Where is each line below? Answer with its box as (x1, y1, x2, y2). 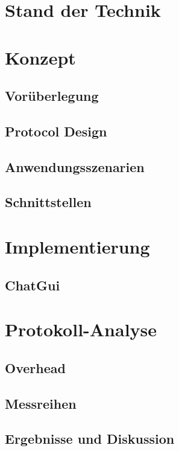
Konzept (5, 45, 76, 69)
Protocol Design (5, 121, 107, 140)
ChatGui (5, 275, 60, 294)
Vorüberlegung (5, 86, 99, 105)
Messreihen (5, 394, 77, 412)
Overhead (5, 358, 66, 377)
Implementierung (5, 234, 150, 259)
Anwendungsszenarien (5, 157, 145, 176)
